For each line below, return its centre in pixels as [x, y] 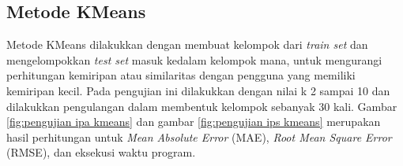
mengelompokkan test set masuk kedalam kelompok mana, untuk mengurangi [194, 59]
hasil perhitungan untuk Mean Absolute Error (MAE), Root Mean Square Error [199, 136]
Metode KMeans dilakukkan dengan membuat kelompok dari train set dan [187, 44]
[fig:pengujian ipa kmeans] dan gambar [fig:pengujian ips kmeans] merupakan [194, 122]
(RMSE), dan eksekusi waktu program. [101, 152]
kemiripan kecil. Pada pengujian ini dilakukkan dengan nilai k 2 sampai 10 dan [198, 90]
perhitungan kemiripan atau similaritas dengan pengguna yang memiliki [181, 75]
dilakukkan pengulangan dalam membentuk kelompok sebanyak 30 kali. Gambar [202, 106]
